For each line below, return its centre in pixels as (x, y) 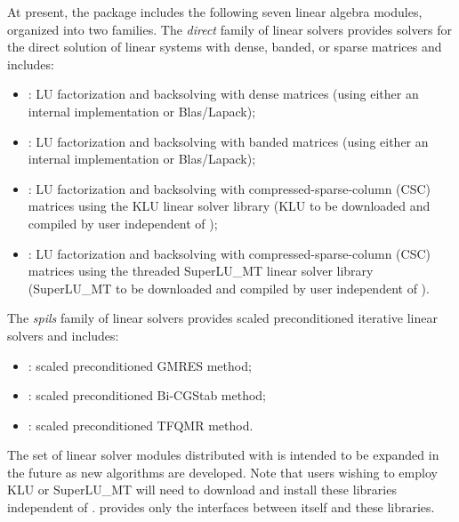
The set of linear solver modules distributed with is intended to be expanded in (223, 455)
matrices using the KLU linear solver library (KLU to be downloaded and (229, 206)
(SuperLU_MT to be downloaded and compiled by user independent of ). (229, 288)
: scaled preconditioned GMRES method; (140, 365)
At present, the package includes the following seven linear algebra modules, (215, 12)
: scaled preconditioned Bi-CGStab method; (147, 395)
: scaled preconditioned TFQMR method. (141, 425)
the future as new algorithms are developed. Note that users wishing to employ (222, 472)
